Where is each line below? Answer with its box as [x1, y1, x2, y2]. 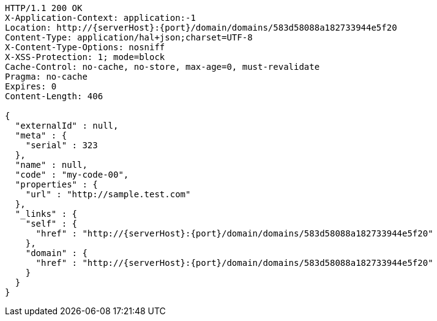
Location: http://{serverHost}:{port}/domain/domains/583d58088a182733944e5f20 [5, 23, 397, 32]
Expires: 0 [5, 81, 57, 91]
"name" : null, [15, 160, 88, 170]
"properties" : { [15, 179, 98, 189]
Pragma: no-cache [5, 72, 88, 81]
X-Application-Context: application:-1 [5, 13, 196, 23]
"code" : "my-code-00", [15, 170, 129, 179]
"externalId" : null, [15, 121, 119, 130]
